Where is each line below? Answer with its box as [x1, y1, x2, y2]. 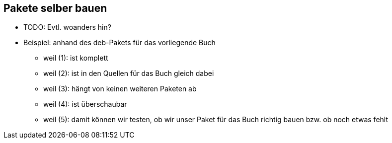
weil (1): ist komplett [43, 54, 108, 63]
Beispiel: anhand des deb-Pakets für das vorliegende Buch [23, 38, 216, 47]
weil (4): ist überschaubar [43, 100, 127, 109]
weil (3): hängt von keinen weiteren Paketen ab [43, 84, 197, 93]
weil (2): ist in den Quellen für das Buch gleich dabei [43, 69, 214, 78]
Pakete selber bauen [3, 2, 107, 14]
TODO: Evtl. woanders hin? [23, 23, 111, 32]
